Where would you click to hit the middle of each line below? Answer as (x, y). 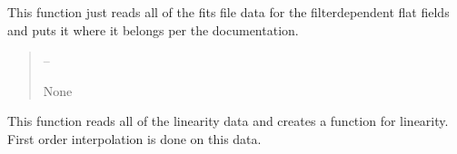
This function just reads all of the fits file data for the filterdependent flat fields (228, 12)
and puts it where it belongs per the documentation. (153, 29)
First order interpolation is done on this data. (134, 138)
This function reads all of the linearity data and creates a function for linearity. (228, 121)
